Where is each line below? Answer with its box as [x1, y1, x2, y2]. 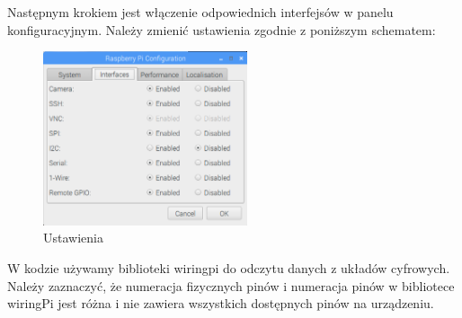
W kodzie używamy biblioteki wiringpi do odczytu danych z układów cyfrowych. [7, 258, 450, 277]
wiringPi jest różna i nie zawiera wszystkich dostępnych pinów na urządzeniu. [7, 294, 434, 313]
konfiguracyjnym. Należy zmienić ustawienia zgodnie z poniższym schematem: [7, 20, 436, 39]
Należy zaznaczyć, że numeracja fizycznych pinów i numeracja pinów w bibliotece [7, 276, 455, 295]
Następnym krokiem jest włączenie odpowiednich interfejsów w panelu [7, 3, 394, 21]
